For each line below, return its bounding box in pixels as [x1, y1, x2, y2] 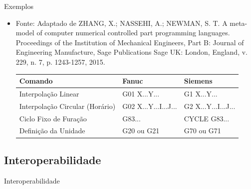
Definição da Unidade [19, 125, 85, 136]
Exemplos [4, 1, 33, 11]
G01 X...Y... [122, 88, 160, 98]
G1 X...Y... [184, 88, 218, 98]
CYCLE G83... [184, 113, 230, 123]
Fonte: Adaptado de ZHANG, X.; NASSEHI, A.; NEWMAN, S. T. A [15, 17, 228, 28]
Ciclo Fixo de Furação [19, 113, 87, 123]
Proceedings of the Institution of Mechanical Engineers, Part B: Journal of [15, 37, 244, 47]
